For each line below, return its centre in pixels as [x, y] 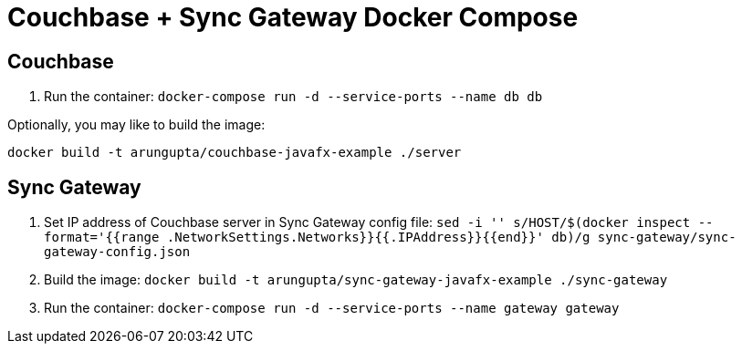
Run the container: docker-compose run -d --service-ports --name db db [293, 97]
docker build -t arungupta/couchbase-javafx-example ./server [235, 153]
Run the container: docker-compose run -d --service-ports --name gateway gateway [332, 308]
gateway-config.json [117, 252]
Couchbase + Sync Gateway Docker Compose [293, 17]
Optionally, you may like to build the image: [136, 125]
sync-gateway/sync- [667, 237]
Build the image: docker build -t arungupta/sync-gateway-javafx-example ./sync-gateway [356, 280]
